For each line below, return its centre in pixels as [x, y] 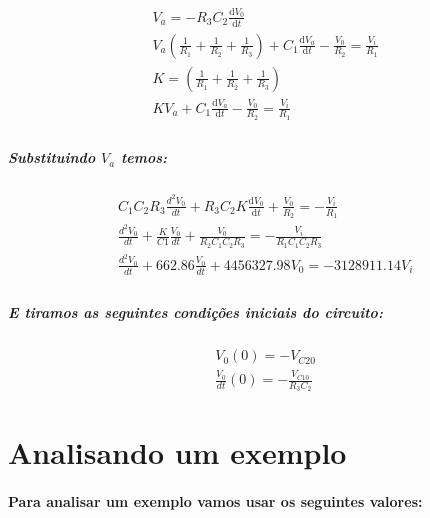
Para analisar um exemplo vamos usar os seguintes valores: [215, 501]
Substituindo [52, 157]
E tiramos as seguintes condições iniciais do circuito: [195, 312]
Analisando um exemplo [177, 452]
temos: [144, 157]
